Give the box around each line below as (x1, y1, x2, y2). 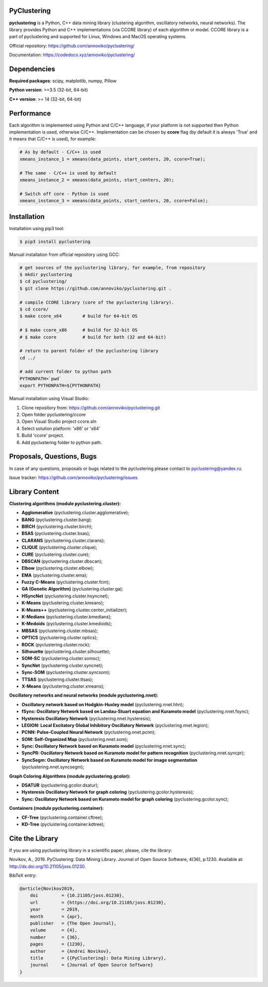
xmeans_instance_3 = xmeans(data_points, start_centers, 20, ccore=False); (19, 198, 208, 203)
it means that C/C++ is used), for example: (9, 136, 96, 142)
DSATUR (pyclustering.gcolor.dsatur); (21, 782, 99, 789)
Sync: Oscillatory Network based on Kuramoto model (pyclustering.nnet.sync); (21, 743, 186, 749)
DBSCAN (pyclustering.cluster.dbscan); (21, 558, 103, 564)
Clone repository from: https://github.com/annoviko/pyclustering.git (21, 404, 160, 410)
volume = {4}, (30, 927, 78, 933)
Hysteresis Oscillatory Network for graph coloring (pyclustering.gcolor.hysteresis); (21, 789, 195, 795)
